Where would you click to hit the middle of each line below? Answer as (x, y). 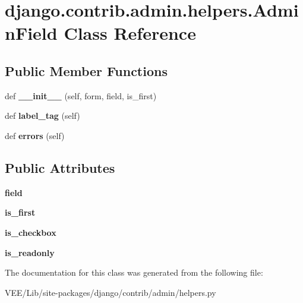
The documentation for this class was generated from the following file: (134, 272)
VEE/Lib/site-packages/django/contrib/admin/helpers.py (111, 292)
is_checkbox (31, 232)
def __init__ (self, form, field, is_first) (81, 95)
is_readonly (30, 252)
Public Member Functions (86, 70)
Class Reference (130, 33)
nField (31, 33)
